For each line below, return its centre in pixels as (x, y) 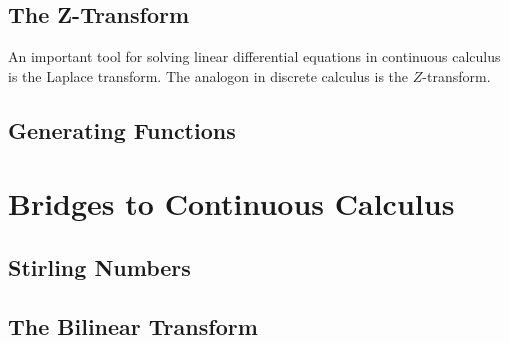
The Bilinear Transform (133, 325)
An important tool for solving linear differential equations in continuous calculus (254, 56)
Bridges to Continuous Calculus (231, 203)
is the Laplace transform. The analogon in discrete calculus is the (208, 75)
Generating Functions (122, 129)
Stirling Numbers (99, 266)
